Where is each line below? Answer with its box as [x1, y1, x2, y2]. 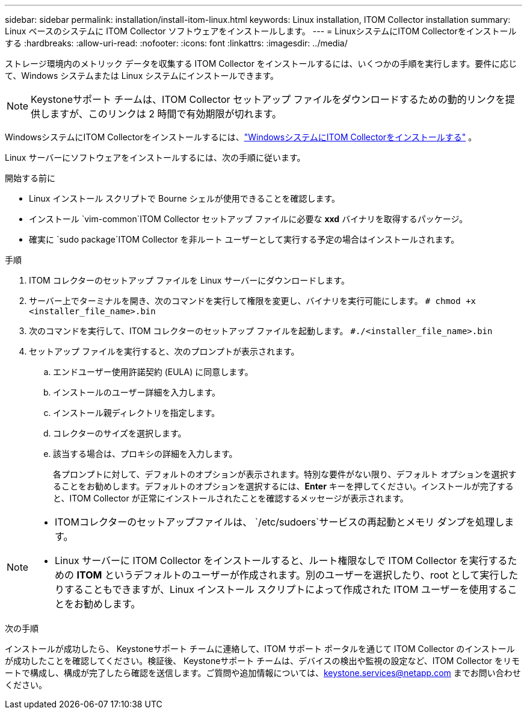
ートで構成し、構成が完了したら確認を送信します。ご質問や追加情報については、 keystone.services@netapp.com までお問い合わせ [5, 668, 521, 678]
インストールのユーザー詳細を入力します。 [53, 387, 221, 397]
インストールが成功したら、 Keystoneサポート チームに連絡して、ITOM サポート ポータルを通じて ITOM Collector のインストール [5, 644, 515, 654]
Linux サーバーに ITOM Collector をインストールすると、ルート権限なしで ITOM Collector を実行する [55, 554, 508, 567]
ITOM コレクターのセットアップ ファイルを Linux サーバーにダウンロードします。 [29, 275, 350, 285]
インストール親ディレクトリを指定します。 [53, 408, 220, 418]
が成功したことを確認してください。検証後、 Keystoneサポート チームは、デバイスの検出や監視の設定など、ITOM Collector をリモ [5, 656, 520, 666]
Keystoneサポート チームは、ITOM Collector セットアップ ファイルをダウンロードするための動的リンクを [31, 93, 505, 105]
